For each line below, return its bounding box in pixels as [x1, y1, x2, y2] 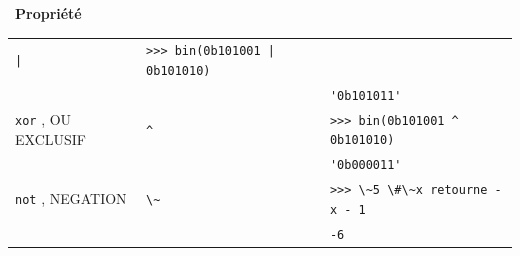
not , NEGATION [15, 188, 127, 209]
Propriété [15, 3, 82, 23]
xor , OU [15, 108, 72, 129]
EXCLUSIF [15, 128, 86, 149]
